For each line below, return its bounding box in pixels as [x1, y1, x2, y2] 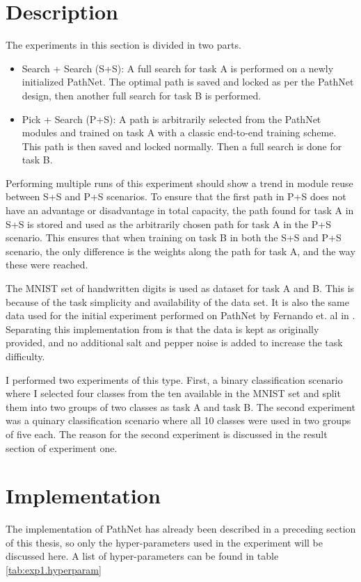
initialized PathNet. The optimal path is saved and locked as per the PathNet [22, 74, 354, 89]
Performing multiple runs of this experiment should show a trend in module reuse [6, 175, 353, 190]
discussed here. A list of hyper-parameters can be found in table [6, 549, 279, 563]
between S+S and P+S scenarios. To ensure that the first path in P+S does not [6, 189, 346, 204]
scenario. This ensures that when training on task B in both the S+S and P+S [6, 230, 342, 245]
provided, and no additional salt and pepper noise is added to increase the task [6, 335, 343, 350]
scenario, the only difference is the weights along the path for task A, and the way [6, 243, 355, 258]
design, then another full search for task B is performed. [22, 88, 262, 102]
